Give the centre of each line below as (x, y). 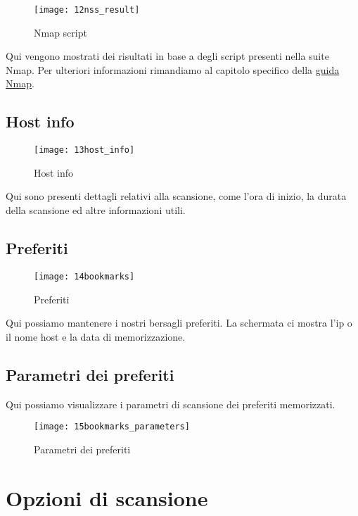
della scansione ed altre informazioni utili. (96, 210)
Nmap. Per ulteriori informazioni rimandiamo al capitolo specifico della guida (173, 69)
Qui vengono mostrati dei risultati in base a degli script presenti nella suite (167, 56)
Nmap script (60, 32)
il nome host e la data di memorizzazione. (96, 336)
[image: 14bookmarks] (84, 276)
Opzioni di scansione (107, 497)
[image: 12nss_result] (87, 10)
